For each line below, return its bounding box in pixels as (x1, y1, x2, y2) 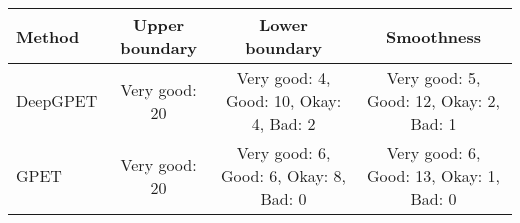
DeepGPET (16, 89, 98, 112)
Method (16, 24, 80, 48)
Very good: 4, (236, 66, 331, 89)
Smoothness (386, 24, 482, 48)
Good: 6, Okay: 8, (221, 164, 347, 187)
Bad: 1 (410, 112, 457, 135)
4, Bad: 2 (251, 112, 316, 135)
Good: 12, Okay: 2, (367, 89, 501, 112)
